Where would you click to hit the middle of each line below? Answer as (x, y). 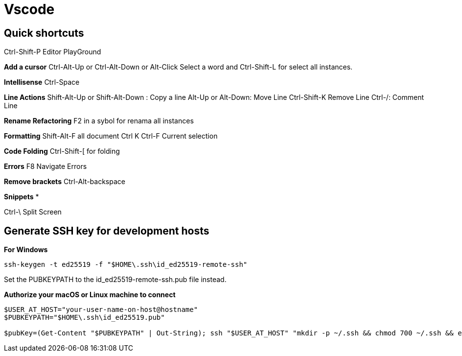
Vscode (29, 9)
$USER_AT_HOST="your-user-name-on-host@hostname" (101, 310)
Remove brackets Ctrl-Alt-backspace (65, 182)
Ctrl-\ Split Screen (33, 212)
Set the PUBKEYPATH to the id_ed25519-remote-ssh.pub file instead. (115, 280)
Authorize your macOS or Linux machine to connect (90, 295)
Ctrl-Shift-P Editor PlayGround (53, 52)
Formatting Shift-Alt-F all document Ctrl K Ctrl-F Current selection (111, 136)
